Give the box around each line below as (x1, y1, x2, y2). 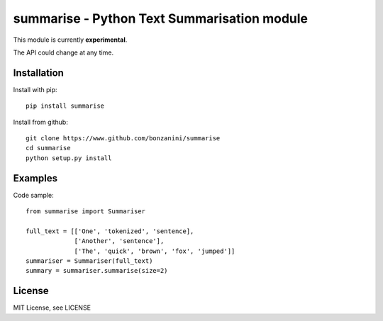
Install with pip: (13, 85, 57, 94)
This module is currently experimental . (13, 35, 128, 44)
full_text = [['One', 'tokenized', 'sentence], (26, 227, 194, 235)
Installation (13, 67, 64, 79)
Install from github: (13, 118, 69, 126)
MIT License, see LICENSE (13, 303, 91, 312)
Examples (13, 172, 58, 184)
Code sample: (13, 191, 54, 199)
